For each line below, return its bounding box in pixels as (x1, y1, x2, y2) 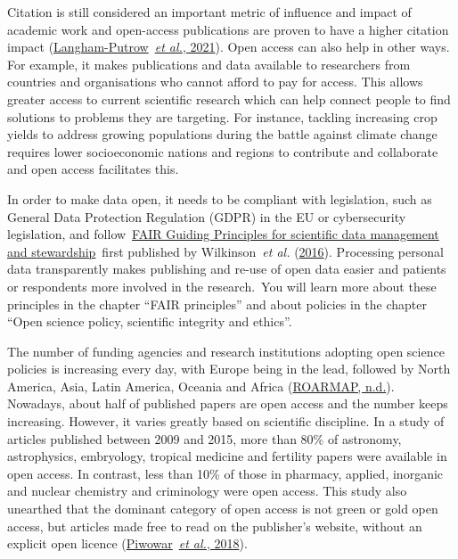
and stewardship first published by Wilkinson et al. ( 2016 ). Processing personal (7, 242, 444, 260)
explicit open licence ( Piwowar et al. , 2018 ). (7, 534, 248, 553)
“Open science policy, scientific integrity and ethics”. (7, 312, 292, 331)
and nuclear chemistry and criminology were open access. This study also (7, 481, 407, 500)
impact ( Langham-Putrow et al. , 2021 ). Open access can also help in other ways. (7, 37, 450, 56)
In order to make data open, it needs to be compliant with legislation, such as (7, 189, 432, 208)
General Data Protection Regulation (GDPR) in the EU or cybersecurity (7, 207, 406, 226)
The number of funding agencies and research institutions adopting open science (7, 341, 445, 360)
